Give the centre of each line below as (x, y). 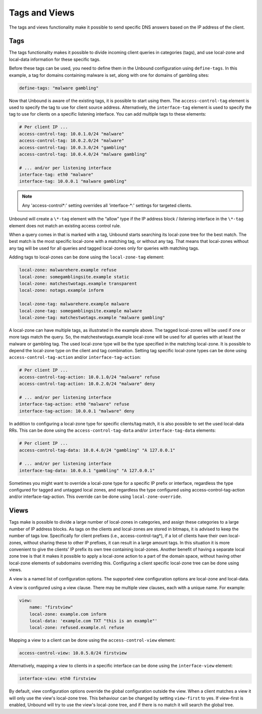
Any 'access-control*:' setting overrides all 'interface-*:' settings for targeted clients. (107, 205)
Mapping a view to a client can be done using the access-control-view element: (92, 640)
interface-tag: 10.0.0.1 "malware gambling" (73, 181)
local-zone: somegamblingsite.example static (74, 277)
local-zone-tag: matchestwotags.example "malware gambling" (92, 317)
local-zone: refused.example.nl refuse (77, 628)
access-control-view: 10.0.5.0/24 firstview (73, 653)
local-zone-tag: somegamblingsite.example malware (81, 311)
